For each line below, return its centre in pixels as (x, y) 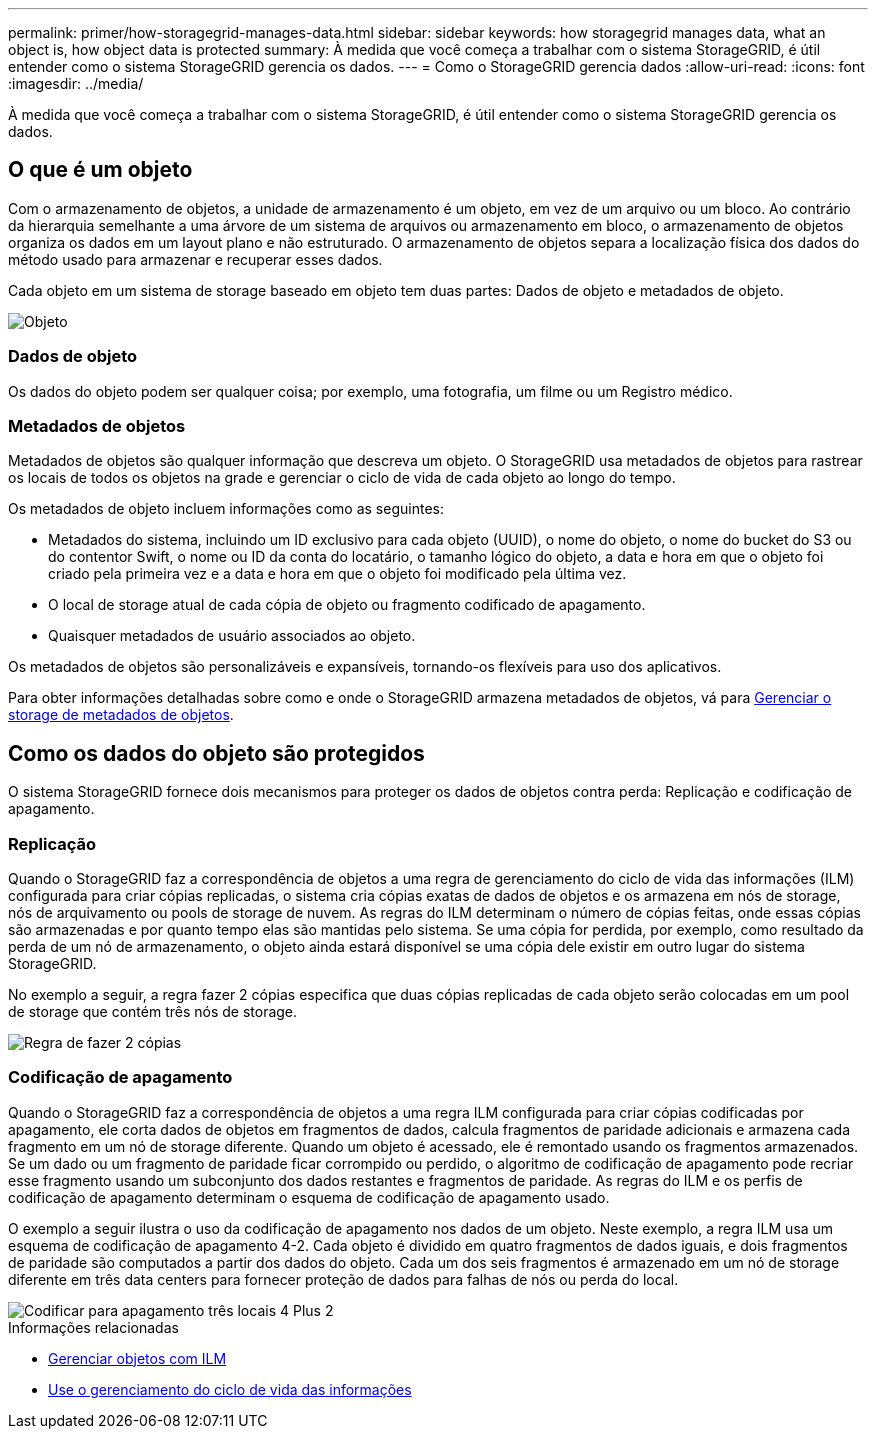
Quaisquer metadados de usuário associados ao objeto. (232, 636)
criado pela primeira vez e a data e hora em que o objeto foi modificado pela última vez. (337, 574)
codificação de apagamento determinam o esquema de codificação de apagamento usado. (309, 1197)
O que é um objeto (100, 170)
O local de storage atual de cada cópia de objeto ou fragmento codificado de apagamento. (347, 605)
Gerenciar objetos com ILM (137, 1358)
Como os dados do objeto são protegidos (216, 753)
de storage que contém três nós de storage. (153, 1011)
